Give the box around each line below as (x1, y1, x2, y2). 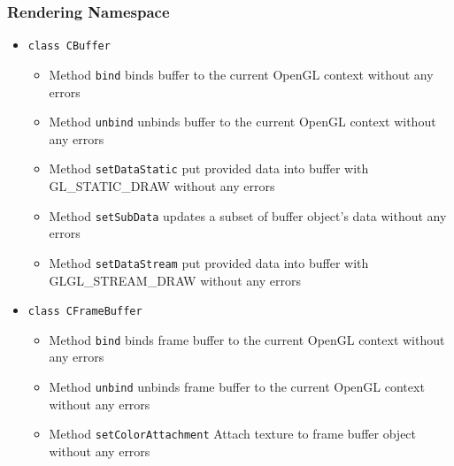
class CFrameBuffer (27, 305, 142, 318)
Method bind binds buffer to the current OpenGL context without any (49, 65, 434, 83)
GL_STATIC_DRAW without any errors (49, 177, 275, 195)
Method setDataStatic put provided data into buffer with (49, 159, 369, 178)
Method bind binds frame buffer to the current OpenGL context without (49, 330, 445, 348)
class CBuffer (27, 40, 111, 53)
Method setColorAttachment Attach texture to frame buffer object (49, 424, 417, 443)
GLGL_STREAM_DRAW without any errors (49, 271, 301, 289)
